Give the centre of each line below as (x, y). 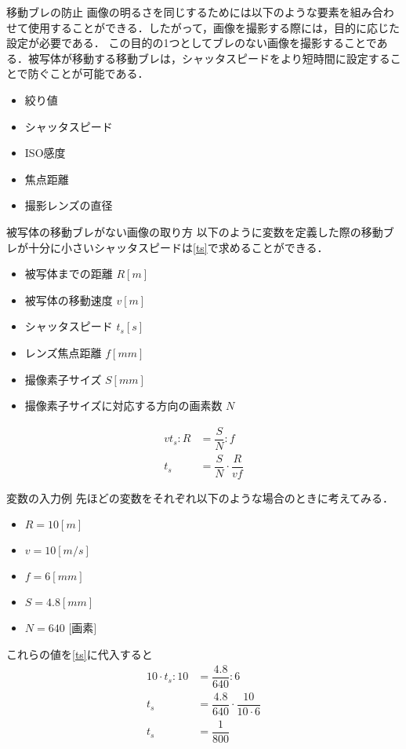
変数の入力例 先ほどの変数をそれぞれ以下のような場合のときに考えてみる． (200, 497)
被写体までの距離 (69, 274)
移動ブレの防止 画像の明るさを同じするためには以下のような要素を (178, 12)
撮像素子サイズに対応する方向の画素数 (123, 406)
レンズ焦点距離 (63, 352)
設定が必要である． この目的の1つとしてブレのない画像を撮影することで (192, 43)
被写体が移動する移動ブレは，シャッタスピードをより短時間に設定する (209, 58)
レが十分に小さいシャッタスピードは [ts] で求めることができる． (167, 247)
